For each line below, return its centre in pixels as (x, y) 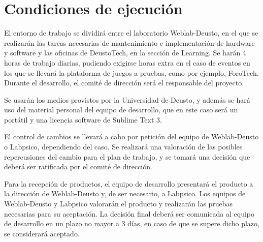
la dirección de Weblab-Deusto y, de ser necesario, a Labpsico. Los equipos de (125, 193)
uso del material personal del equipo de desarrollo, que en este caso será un (121, 110)
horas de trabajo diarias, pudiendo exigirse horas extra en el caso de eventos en (127, 62)
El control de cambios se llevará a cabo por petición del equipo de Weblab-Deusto (131, 137)
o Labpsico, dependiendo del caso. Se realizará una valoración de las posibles (123, 147)
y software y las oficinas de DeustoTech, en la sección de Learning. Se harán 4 (125, 53)
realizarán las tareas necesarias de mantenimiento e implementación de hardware (129, 42)
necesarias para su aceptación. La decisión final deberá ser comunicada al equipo (129, 213)
